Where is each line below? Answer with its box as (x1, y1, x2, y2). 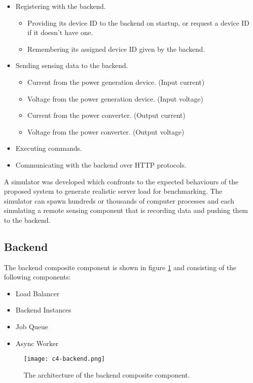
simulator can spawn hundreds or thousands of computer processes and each (4, 195, 234, 206)
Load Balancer (15, 288, 60, 298)
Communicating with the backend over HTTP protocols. (15, 159, 186, 170)
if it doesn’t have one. (27, 27, 93, 37)
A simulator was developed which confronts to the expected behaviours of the (4, 176, 239, 186)
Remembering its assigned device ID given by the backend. (27, 43, 205, 54)
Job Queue (15, 321, 48, 332)
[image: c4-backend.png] (24, 355, 105, 363)
